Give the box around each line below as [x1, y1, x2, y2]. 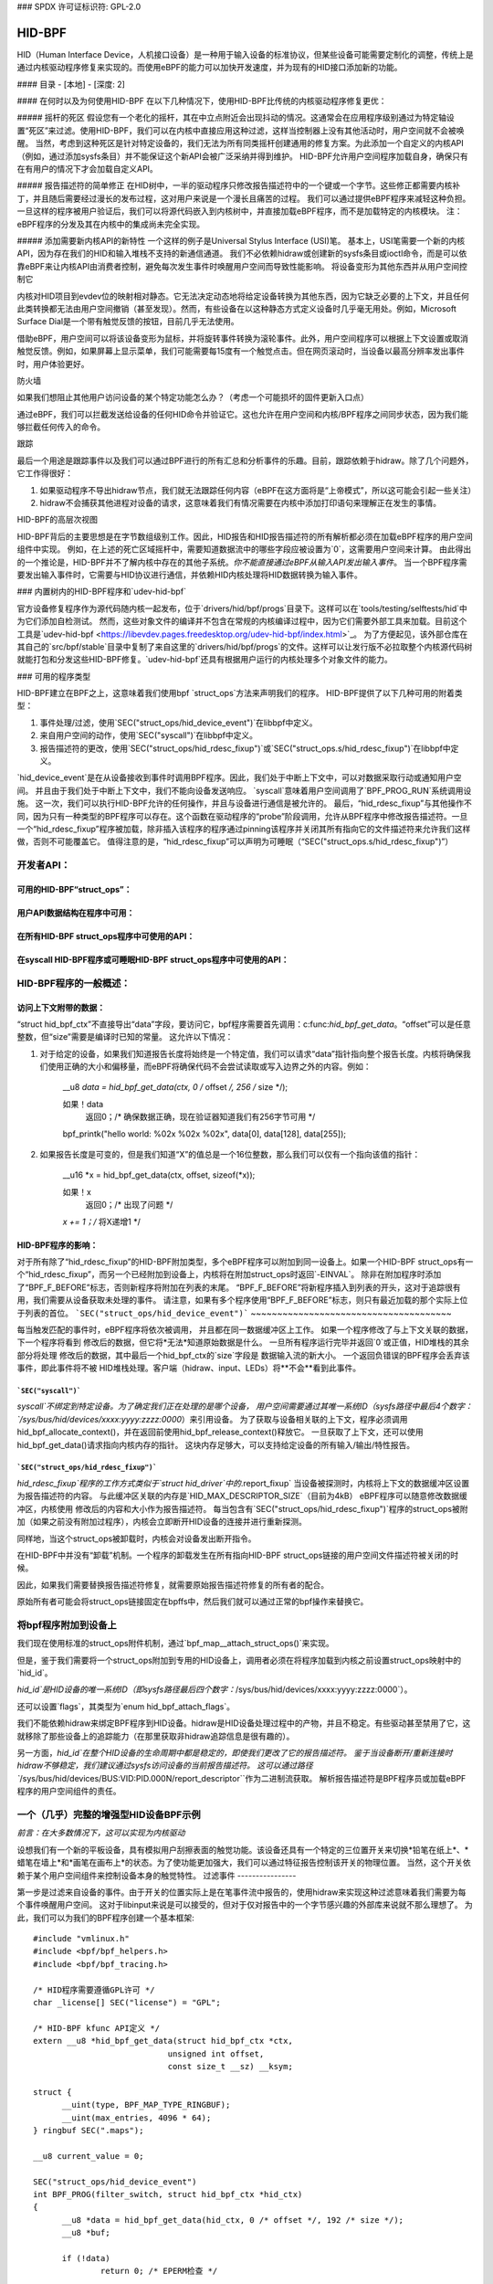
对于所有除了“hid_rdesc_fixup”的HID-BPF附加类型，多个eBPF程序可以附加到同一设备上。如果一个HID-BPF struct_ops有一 [16, 1256, 474, 1267]
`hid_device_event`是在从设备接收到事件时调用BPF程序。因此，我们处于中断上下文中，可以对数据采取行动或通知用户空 [16, 772, 462, 783]
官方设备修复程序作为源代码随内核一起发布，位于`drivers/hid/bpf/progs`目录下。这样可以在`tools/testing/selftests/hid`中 [16, 603, 467, 614]
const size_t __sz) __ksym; [167, 2061, 294, 2071]
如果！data [62, 1098, 104, 1109]
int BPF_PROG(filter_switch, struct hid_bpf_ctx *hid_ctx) [33, 2189, 303, 2199]
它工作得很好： [16, 468, 73, 479]
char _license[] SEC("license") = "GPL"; [33, 1997, 221, 2008]
